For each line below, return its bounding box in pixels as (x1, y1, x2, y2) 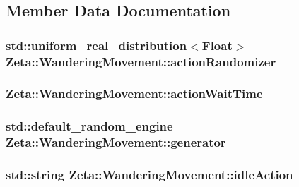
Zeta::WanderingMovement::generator (6, 133, 226, 151)
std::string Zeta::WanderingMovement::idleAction (6, 166, 293, 183)
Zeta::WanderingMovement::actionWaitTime (6, 85, 263, 102)
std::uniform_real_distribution (6, 36, 187, 54)
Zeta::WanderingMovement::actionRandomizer (6, 52, 276, 70)
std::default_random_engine (6, 117, 173, 135)
